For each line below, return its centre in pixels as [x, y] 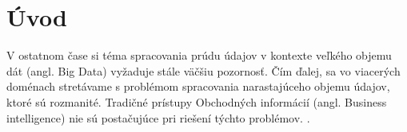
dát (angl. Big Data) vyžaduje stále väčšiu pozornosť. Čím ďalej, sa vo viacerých [203, 70]
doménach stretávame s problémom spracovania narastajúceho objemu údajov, [198, 86]
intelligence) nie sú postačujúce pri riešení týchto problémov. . [158, 117]
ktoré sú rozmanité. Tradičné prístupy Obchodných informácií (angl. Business [197, 101]
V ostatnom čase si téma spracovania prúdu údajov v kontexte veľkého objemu [199, 55]
